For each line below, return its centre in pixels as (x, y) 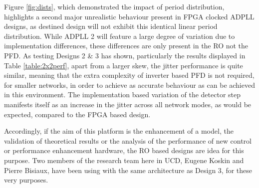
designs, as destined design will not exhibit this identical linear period (111, 26)
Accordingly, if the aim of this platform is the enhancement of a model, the (119, 131)
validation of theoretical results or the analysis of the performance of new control (128, 140)
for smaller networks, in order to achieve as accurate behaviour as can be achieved (129, 85)
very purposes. (26, 180)
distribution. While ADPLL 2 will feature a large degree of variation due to (120, 36)
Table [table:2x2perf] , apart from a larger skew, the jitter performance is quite (124, 65)
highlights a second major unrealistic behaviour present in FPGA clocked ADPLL (129, 16)
